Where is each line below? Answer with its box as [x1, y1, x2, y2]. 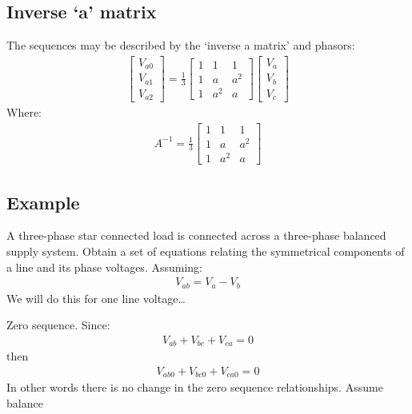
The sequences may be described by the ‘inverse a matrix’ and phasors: [6, 37, 355, 54]
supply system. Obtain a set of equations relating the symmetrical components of [6, 242, 405, 259]
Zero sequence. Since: [6, 316, 110, 333]
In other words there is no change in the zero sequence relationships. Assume [6, 379, 383, 396]
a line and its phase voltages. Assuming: [6, 258, 202, 275]
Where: [6, 104, 42, 121]
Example [6, 189, 80, 214]
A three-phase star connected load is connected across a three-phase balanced [6, 227, 386, 244]
